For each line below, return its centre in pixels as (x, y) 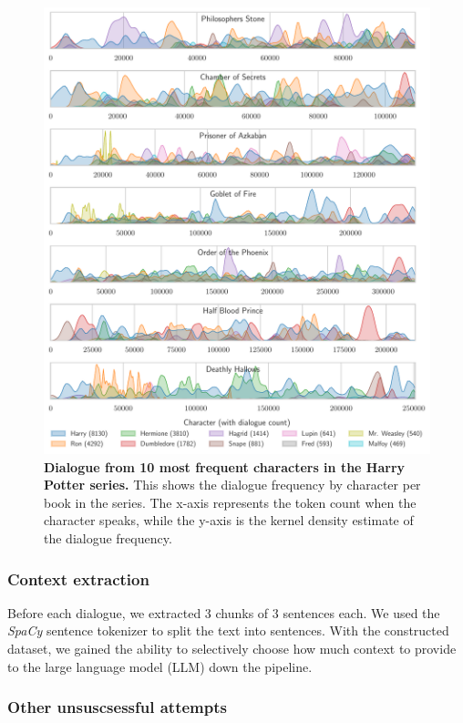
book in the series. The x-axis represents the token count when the (230, 502)
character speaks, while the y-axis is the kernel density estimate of (229, 520)
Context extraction (78, 578)
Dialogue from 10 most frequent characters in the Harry (225, 466)
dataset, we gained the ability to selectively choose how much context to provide (232, 648)
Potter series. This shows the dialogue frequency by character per (232, 485)
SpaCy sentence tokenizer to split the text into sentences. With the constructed (228, 630)
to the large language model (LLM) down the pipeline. (160, 666)
